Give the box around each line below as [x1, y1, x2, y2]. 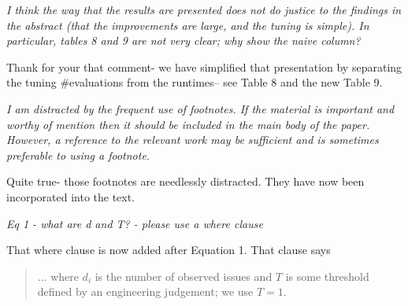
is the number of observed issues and [95, 267, 273, 284]
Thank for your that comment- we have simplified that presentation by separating [6, 58, 402, 75]
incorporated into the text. [6, 188, 135, 205]
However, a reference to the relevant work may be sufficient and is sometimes [6, 131, 379, 148]
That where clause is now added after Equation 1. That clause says [6, 241, 331, 258]
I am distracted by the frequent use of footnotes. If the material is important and [6, 100, 395, 116]
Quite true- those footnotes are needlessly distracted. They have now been [6, 173, 365, 190]
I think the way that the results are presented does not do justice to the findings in [6, 2, 402, 17]
